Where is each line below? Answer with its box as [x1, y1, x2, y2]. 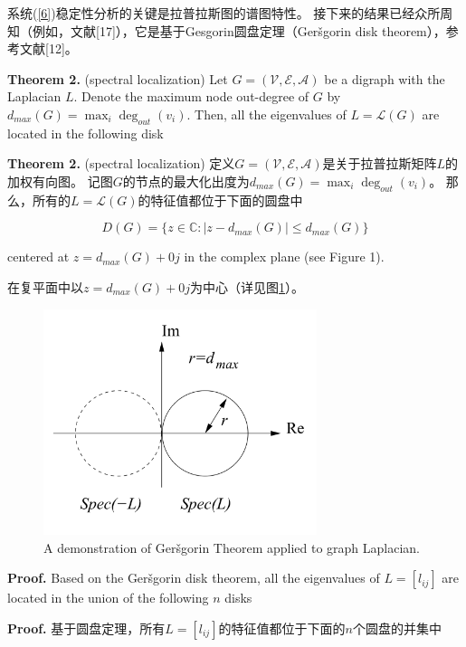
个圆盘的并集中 [352, 618, 442, 637]
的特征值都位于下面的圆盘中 [138, 190, 303, 209]
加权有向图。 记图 [7, 171, 113, 190]
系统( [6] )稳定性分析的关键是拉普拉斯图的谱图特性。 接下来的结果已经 [7, 4, 415, 22]
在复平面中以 [7, 277, 83, 296]
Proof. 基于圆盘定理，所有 [7, 618, 166, 637]
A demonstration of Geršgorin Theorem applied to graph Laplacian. [43, 538, 421, 557]
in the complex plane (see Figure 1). [184, 247, 385, 266]
